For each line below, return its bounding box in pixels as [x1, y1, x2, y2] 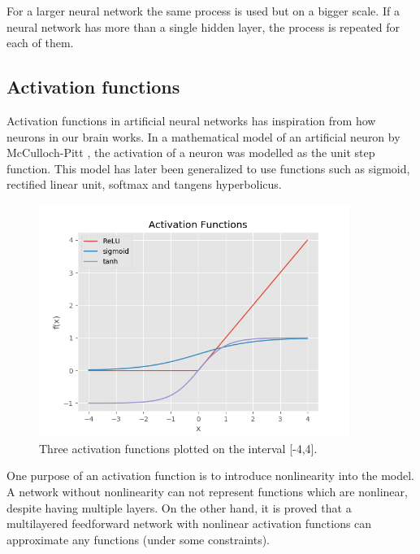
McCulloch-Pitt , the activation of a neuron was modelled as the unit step [6, 144, 375, 161]
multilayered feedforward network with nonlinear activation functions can [6, 515, 372, 532]
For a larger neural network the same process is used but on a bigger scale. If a [6, 2, 400, 19]
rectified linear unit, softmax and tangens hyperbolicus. [6, 176, 282, 193]
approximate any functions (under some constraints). [6, 530, 271, 547]
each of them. [6, 34, 74, 51]
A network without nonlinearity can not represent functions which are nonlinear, [6, 482, 408, 499]
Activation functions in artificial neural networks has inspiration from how [6, 111, 376, 129]
